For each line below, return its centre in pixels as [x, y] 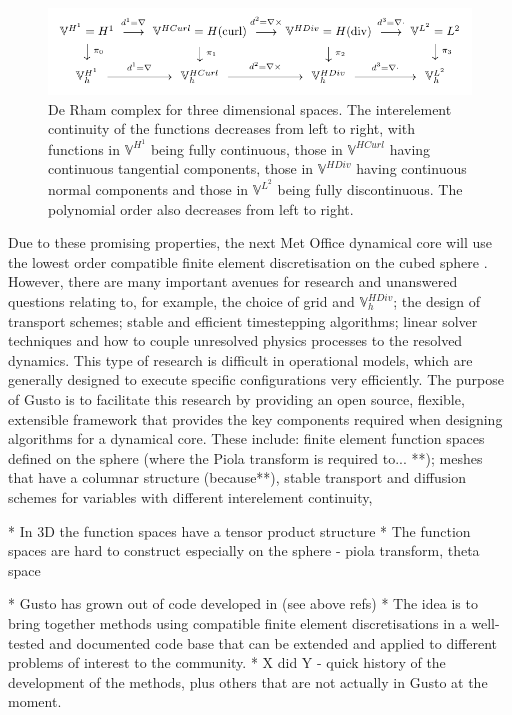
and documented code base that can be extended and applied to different [273, 642]
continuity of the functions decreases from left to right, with [232, 128]
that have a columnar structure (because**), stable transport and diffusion [237, 477]
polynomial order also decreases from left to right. [201, 208]
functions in [84, 148]
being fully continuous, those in [246, 148]
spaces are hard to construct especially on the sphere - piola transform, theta [244, 550]
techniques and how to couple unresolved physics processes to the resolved [235, 340]
